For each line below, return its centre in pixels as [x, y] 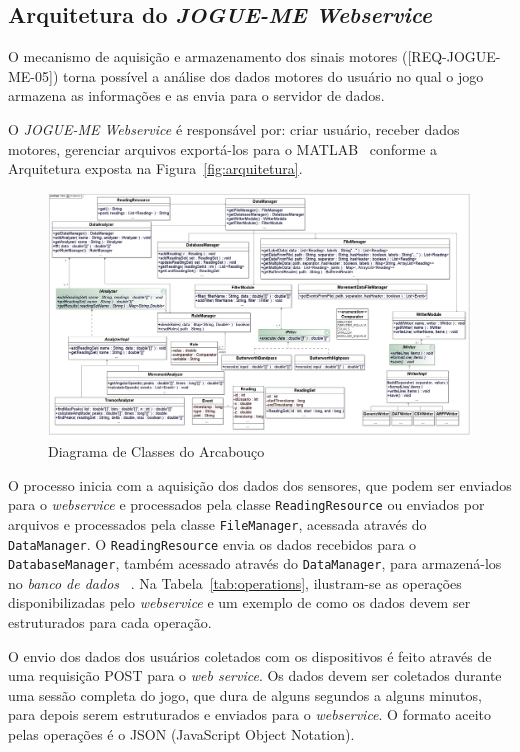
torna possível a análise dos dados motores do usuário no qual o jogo [273, 75]
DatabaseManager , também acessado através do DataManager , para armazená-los [255, 563]
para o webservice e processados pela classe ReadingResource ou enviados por [246, 504]
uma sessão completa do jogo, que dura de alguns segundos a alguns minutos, [245, 694]
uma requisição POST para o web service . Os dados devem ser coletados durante [255, 675]
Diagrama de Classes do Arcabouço [156, 451]
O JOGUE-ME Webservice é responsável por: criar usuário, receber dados [234, 128]
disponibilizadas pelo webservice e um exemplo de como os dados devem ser [239, 602]
